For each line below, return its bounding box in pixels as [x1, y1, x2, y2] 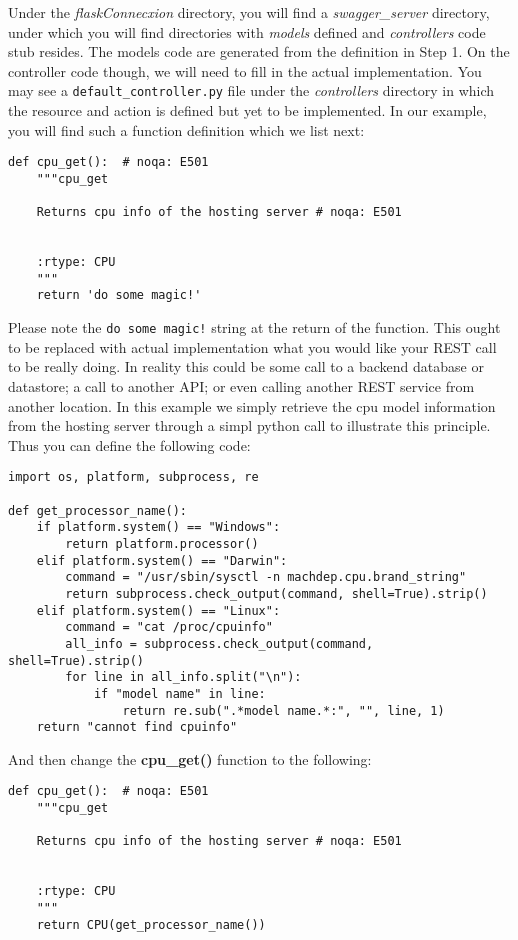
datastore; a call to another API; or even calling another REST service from [8, 375, 475, 396]
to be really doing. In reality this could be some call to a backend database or [8, 356, 484, 377]
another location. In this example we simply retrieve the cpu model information [8, 395, 496, 416]
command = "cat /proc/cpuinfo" [65, 620, 273, 635]
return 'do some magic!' [36, 288, 202, 303]
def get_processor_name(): [8, 503, 187, 518]
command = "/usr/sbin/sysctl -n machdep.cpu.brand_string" [65, 570, 467, 585]
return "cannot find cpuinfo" [36, 720, 238, 735]
